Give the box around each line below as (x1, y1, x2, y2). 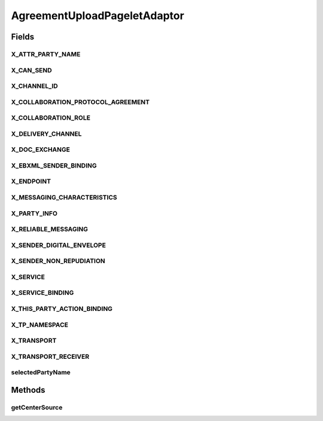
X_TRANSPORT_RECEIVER (11, 352, 90, 361)
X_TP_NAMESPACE (11, 321, 69, 329)
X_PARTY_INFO (11, 209, 58, 218)
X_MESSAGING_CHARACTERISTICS (11, 193, 118, 202)
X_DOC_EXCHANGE (11, 145, 71, 154)
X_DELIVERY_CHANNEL (11, 129, 82, 138)
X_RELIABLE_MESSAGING (11, 225, 89, 233)
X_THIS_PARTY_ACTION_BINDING (11, 304, 113, 313)
